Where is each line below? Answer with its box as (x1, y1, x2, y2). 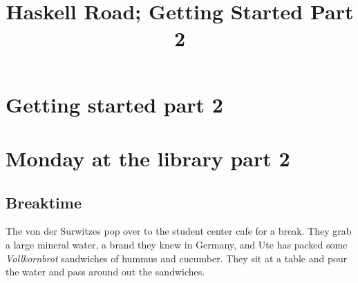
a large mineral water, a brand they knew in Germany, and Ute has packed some (6, 237, 348, 251)
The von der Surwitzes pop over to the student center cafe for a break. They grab (6, 224, 352, 238)
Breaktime (6, 191, 82, 213)
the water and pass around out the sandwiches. (6, 264, 205, 279)
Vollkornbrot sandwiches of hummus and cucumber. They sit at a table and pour (6, 251, 348, 265)
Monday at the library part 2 (6, 144, 290, 172)
